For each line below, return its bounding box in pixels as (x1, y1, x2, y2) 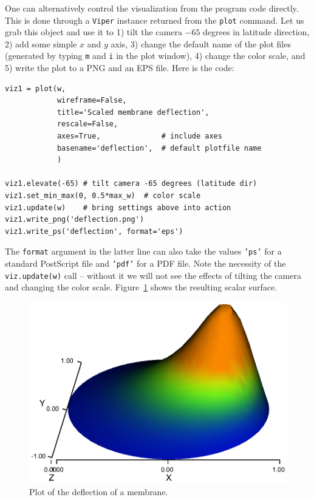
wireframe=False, (56, 96, 127, 105)
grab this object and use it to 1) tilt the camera (5, 26, 182, 38)
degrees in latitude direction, (203, 26, 310, 38)
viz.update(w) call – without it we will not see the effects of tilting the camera (5, 269, 301, 281)
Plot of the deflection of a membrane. (29, 485, 168, 498)
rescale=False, (56, 120, 118, 129)
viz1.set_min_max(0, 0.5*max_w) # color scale (5, 191, 201, 200)
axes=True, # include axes (56, 132, 222, 141)
